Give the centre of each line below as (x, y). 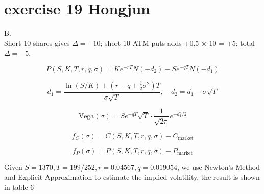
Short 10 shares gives (37, 43)
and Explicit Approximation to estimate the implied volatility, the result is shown (132, 177)
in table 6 (19, 187)
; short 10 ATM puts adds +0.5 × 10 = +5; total (177, 43)
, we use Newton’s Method (219, 167)
